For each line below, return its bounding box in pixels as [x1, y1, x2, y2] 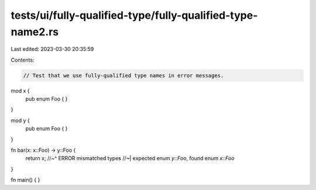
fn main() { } [11, 177, 40, 184]
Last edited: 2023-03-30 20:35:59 [11, 46, 94, 53]
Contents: [11, 56, 35, 63]
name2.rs [11, 25, 59, 38]
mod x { [11, 87, 30, 94]
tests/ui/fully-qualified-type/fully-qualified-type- [11, 9, 258, 22]
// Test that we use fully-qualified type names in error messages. [23, 72, 224, 79]
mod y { [11, 117, 30, 124]
